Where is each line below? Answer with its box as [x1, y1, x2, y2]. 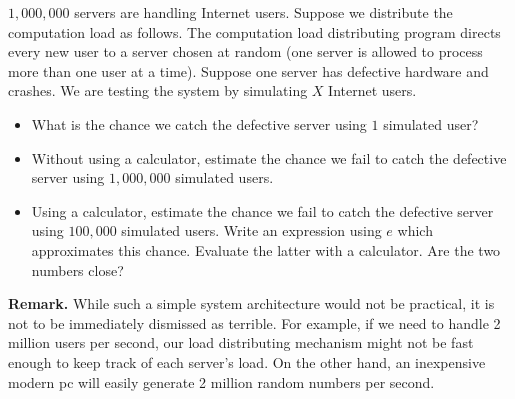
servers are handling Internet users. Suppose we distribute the [74, 2, 453, 22]
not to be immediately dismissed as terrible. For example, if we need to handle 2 [8, 312, 501, 333]
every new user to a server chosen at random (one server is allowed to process [8, 41, 483, 62]
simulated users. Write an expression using [121, 220, 382, 241]
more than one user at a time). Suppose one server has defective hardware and [8, 60, 489, 81]
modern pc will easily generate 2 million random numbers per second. [8, 371, 435, 392]
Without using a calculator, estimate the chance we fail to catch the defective [31, 147, 507, 168]
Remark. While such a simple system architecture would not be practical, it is [8, 293, 495, 314]
